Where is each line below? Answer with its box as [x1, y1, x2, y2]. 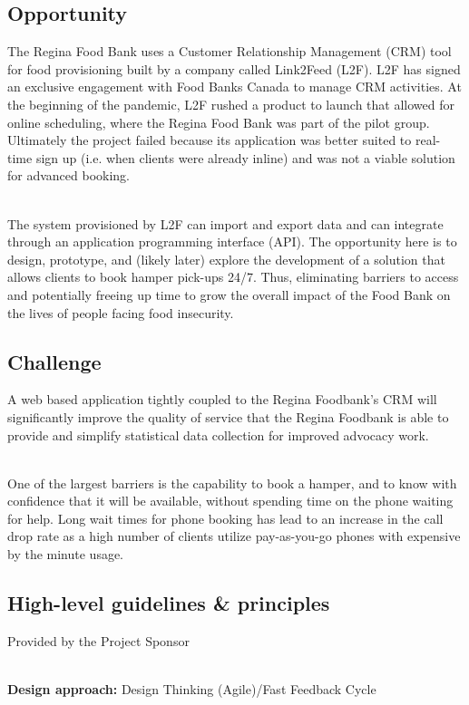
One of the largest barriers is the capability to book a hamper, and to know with [7, 473, 457, 492]
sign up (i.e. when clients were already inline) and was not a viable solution [35, 148, 455, 167]
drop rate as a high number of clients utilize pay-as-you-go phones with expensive [7, 526, 461, 546]
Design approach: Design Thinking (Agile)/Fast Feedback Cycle [7, 680, 376, 699]
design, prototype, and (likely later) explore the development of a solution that [7, 249, 445, 268]
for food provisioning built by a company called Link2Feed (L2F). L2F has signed [7, 59, 461, 78]
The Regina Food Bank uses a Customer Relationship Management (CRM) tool [7, 42, 452, 61]
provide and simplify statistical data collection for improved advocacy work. [7, 425, 429, 444]
